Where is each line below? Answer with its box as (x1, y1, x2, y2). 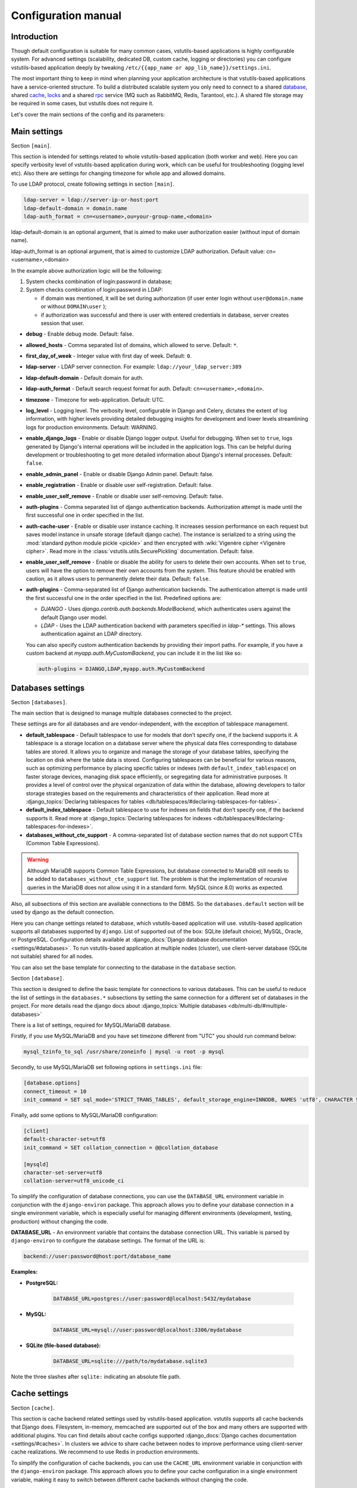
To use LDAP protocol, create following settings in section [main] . (11, 180, 175, 187)
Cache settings (11, 1389, 68, 1399)
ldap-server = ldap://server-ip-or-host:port (23, 196, 159, 204)
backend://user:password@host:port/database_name (23, 1253, 171, 1260)
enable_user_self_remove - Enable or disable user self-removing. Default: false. (26, 492, 223, 499)
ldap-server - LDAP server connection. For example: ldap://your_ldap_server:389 (26, 363, 242, 370)
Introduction (11, 32, 58, 42)
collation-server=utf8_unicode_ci (23, 1177, 124, 1184)
